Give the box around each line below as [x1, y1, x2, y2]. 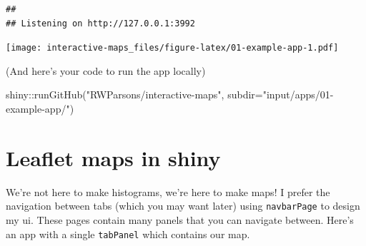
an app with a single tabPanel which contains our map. [6, 226, 250, 241]
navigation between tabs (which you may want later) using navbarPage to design [6, 198, 360, 213]
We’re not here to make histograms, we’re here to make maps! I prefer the [6, 184, 330, 199]
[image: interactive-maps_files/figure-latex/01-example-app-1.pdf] [6, 43, 339, 53]
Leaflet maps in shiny [6, 143, 221, 172]
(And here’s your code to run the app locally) [6, 63, 206, 78]
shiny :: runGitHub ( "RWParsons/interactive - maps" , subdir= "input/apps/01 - [6, 87, 334, 102]
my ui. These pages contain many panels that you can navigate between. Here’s [6, 212, 354, 227]
